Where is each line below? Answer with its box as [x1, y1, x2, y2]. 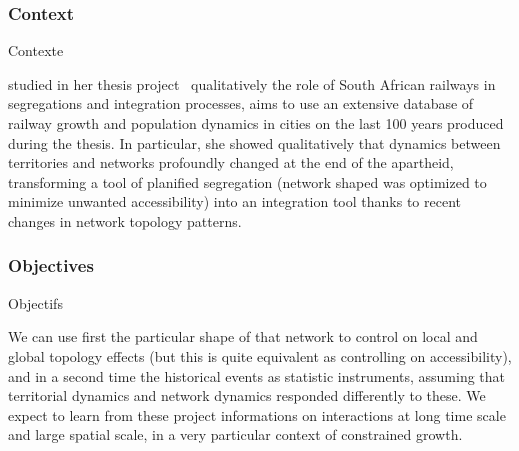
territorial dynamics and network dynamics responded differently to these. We [8, 385, 486, 406]
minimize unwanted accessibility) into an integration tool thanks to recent [8, 191, 461, 212]
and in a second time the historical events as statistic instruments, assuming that [8, 365, 506, 386]
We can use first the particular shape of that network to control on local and [8, 326, 478, 347]
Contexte [8, 40, 64, 61]
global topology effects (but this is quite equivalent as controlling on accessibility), [8, 345, 512, 366]
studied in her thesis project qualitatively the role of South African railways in [8, 73, 496, 94]
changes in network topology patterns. [8, 210, 242, 231]
